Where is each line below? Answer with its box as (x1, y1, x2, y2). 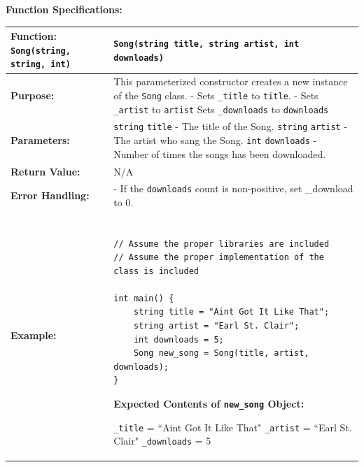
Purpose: (10, 87, 55, 102)
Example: (10, 328, 57, 343)
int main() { (113, 293, 174, 303)
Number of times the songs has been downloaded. (113, 146, 326, 161)
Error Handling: (10, 188, 90, 203)
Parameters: (10, 133, 70, 148)
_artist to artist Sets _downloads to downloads (113, 101, 329, 116)
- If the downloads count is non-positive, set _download (113, 181, 353, 196)
